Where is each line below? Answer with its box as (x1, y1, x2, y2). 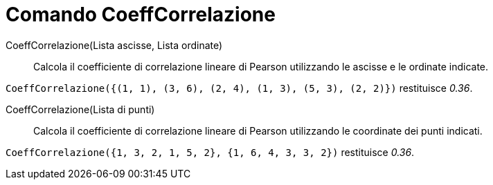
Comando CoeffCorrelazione (6, 3, 276, 26)
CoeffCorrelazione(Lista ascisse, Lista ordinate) (6, 39, 223, 51)
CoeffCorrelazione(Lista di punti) (6, 103, 155, 115)
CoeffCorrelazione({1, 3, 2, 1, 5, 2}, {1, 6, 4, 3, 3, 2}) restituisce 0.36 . (6, 146, 415, 158)
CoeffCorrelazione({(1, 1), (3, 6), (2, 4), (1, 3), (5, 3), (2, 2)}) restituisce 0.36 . (6, 81, 473, 94)
